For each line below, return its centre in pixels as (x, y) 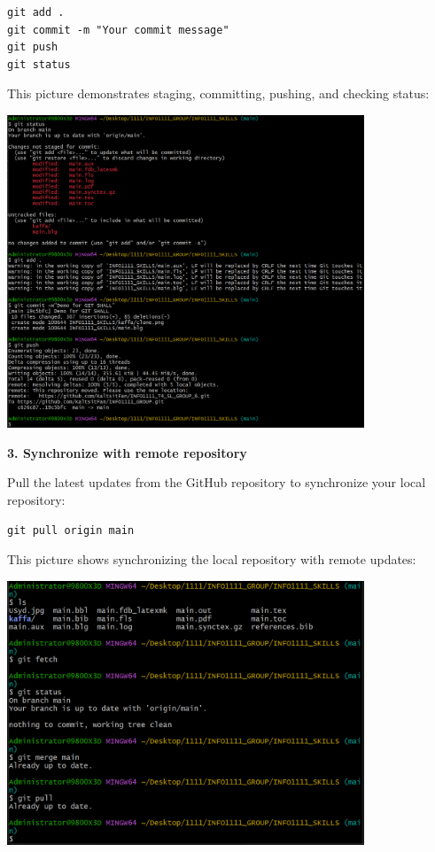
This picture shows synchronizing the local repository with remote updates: (212, 559)
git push (33, 47)
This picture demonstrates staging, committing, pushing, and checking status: (218, 93)
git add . (36, 12)
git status (39, 64)
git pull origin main (71, 530)
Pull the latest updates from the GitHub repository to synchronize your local (217, 482)
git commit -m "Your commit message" (118, 30)
